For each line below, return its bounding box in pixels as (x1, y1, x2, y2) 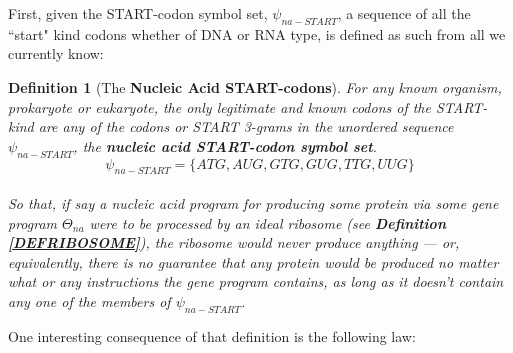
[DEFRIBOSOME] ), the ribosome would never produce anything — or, (8, 232, 460, 253)
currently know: (8, 43, 104, 64)
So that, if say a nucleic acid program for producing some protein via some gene (8, 192, 499, 213)
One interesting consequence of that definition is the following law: (8, 325, 416, 346)
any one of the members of (8, 290, 171, 311)
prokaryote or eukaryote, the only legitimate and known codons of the (8, 96, 431, 117)
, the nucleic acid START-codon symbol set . (73, 135, 377, 156)
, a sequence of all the (337, 3, 471, 23)
